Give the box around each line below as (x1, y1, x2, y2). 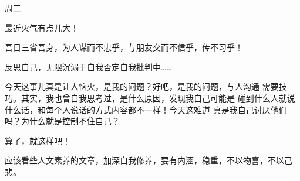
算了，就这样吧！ (5, 134, 70, 146)
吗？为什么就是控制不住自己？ (5, 115, 120, 127)
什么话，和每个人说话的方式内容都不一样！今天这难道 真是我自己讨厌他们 (5, 103, 287, 115)
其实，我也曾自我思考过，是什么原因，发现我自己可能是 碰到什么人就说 (21, 91, 295, 104)
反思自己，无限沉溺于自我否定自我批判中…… (5, 60, 172, 73)
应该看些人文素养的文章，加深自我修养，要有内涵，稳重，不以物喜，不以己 (5, 154, 292, 166)
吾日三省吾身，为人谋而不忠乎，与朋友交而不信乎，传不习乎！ (5, 41, 243, 53)
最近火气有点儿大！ (5, 21, 79, 33)
